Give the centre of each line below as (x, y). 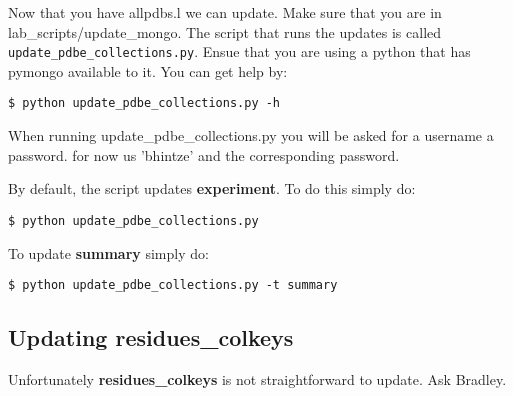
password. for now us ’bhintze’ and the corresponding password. (204, 154)
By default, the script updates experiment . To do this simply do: (212, 188)
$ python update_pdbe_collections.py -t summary (173, 285)
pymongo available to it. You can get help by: (148, 70)
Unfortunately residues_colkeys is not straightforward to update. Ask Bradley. (257, 378)
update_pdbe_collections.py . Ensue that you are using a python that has (239, 51)
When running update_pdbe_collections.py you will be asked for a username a (251, 135)
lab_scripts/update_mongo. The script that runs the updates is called (225, 31)
